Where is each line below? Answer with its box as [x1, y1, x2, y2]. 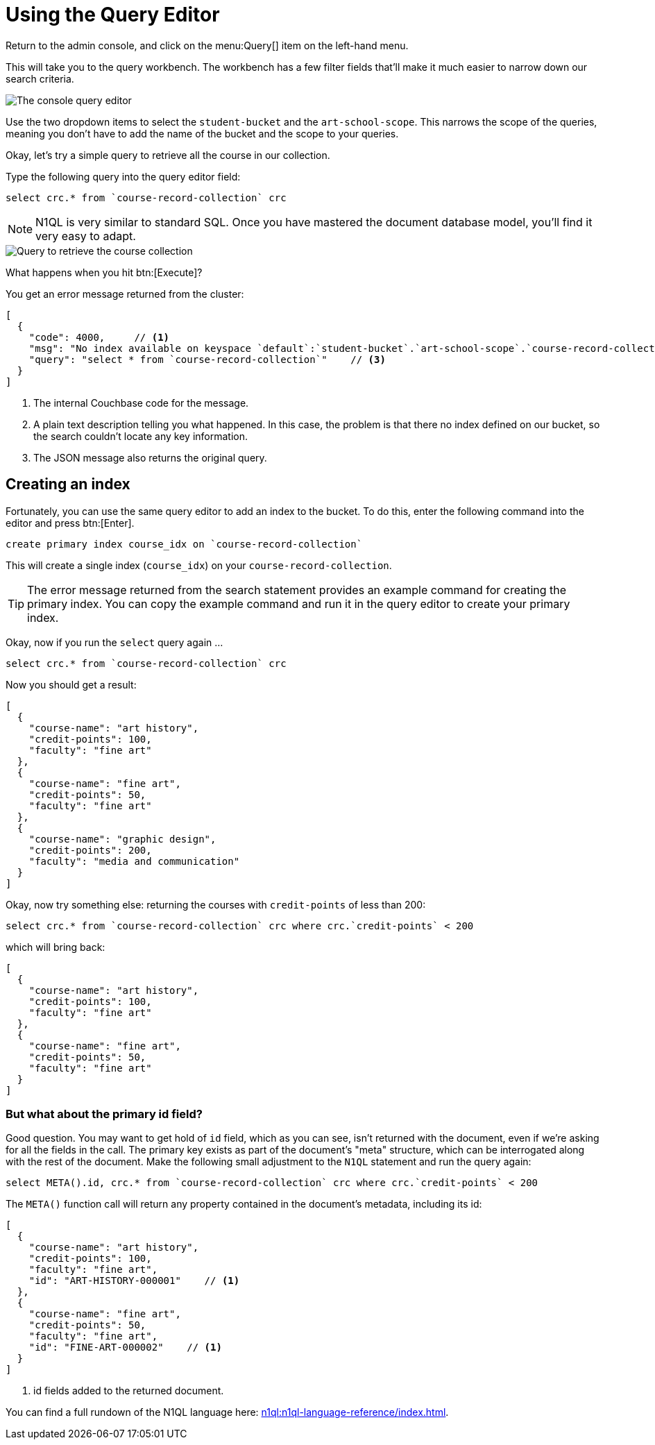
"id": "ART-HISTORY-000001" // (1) [28, 1275, 240, 1287]
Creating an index [6, 475, 130, 493]
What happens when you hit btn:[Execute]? [6, 266, 203, 278]
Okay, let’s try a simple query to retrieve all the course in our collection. [6, 149, 330, 161]
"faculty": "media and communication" [28, 855, 240, 867]
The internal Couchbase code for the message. [33, 396, 249, 409]
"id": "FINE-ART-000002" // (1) [28, 1342, 222, 1353]
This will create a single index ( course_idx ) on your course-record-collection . [6, 559, 392, 571]
